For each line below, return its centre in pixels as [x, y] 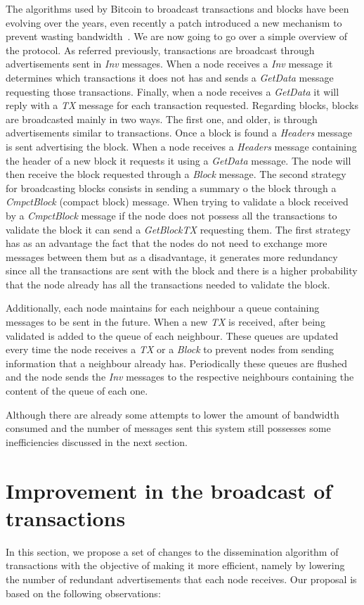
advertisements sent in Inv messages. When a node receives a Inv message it [169, 64]
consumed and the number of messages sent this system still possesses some [168, 428]
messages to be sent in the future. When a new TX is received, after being [165, 322]
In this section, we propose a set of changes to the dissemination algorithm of [172, 551]
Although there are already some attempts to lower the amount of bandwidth [173, 414]
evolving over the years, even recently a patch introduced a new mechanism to [174, 22]
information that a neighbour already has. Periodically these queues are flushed [177, 363]
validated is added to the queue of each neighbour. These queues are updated [172, 335]
